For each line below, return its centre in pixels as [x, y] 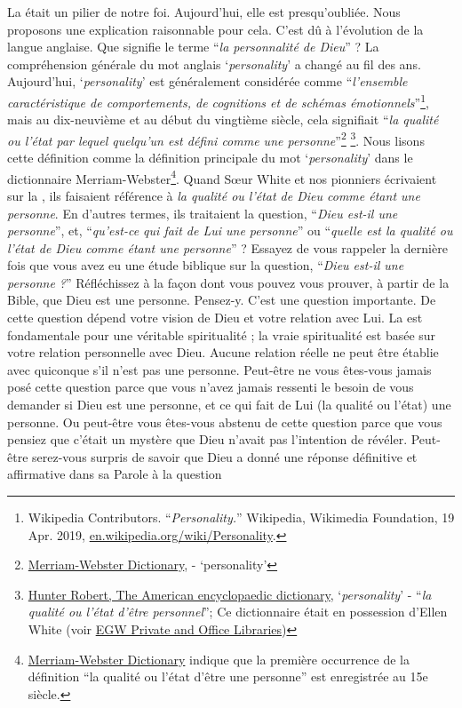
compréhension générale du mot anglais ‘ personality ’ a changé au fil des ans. [214, 64]
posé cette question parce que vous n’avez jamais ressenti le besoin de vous [211, 387]
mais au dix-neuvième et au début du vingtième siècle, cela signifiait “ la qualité [223, 119]
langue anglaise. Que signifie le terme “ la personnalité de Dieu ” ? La [193, 47]
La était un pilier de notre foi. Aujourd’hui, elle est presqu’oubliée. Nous [204, 12]
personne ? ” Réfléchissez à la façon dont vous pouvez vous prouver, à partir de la [228, 282]
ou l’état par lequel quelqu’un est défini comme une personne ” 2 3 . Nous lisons [216, 139]
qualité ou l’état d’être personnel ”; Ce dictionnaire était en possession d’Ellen [238, 612]
